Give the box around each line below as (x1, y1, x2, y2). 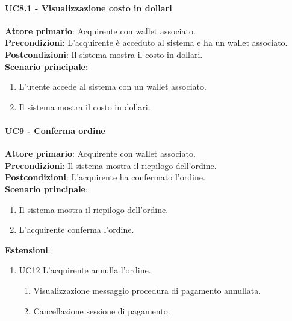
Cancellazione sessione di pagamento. (33, 304, 170, 317)
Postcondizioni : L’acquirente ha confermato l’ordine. (5, 171, 205, 183)
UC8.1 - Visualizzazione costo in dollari (5, 1, 172, 14)
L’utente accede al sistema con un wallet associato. (19, 80, 207, 93)
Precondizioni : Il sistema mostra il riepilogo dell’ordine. (5, 159, 217, 171)
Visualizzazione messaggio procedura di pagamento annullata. (33, 284, 261, 296)
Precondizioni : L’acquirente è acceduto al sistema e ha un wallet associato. (5, 36, 288, 49)
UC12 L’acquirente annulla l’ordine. (19, 264, 151, 276)
